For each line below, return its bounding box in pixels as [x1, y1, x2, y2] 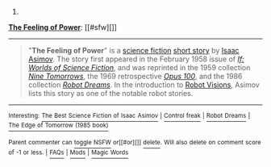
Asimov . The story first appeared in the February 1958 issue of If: [27, 54, 244, 64]
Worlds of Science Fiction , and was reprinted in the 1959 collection [27, 63, 251, 72]
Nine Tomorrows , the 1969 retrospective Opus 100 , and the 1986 [27, 72, 243, 81]
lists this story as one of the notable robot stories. [27, 89, 194, 98]
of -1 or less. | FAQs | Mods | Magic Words [8, 148, 129, 157]
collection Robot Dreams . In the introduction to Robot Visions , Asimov [27, 80, 260, 90]
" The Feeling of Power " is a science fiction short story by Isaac [27, 46, 240, 55]
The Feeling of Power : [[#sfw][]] [8, 23, 117, 31]
